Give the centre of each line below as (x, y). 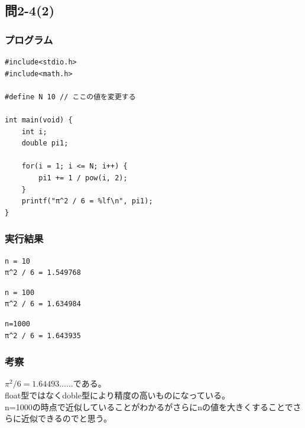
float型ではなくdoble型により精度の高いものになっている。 (117, 395)
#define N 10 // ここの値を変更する (70, 97)
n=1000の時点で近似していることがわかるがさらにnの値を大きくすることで (149, 406)
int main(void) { (39, 120)
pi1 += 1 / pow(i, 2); (83, 178)
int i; (34, 132)
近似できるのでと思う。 (66, 418)
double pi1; (45, 143)
